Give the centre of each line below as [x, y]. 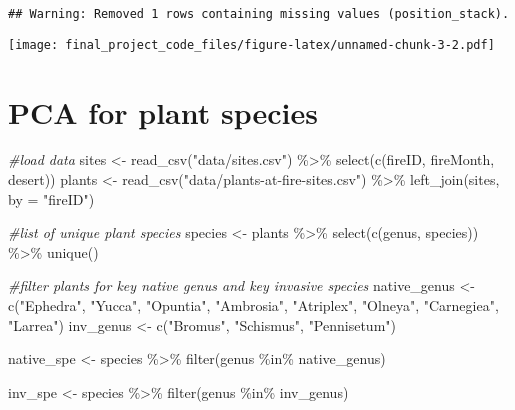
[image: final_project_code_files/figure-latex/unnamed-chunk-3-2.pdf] [251, 44]
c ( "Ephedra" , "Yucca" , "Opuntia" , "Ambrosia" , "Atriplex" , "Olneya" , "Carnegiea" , [253, 305]
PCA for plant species [163, 111]
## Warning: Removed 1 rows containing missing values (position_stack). [259, 14]
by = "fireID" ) [51, 198]
